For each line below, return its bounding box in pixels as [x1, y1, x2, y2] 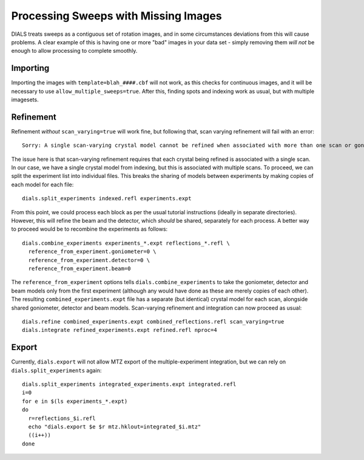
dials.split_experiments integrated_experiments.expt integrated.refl [22, 381, 237, 388]
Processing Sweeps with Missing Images [11, 9, 222, 22]
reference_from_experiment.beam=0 [28, 265, 131, 272]
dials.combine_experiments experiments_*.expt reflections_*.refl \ [22, 240, 230, 246]
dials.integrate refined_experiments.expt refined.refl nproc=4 [22, 326, 218, 334]
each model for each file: [11, 181, 74, 188]
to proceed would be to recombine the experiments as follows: [11, 225, 168, 233]
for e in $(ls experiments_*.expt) [22, 397, 128, 405]
